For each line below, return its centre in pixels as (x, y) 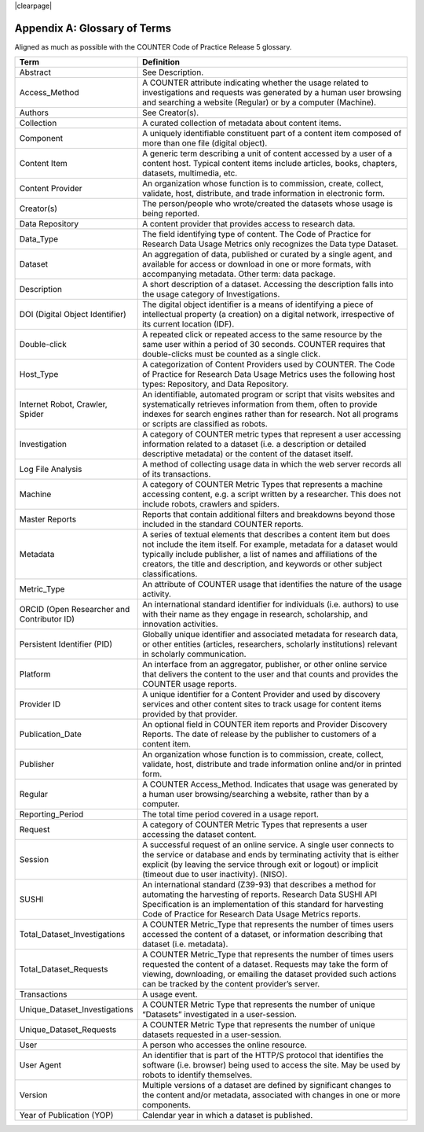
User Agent (40, 1065)
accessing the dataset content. (199, 835)
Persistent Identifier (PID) (66, 644)
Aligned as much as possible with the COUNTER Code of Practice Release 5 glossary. (153, 46)
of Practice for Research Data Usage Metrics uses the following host (269, 374)
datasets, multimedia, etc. (190, 173)
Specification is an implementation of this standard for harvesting (263, 905)
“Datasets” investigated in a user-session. (220, 1015)
